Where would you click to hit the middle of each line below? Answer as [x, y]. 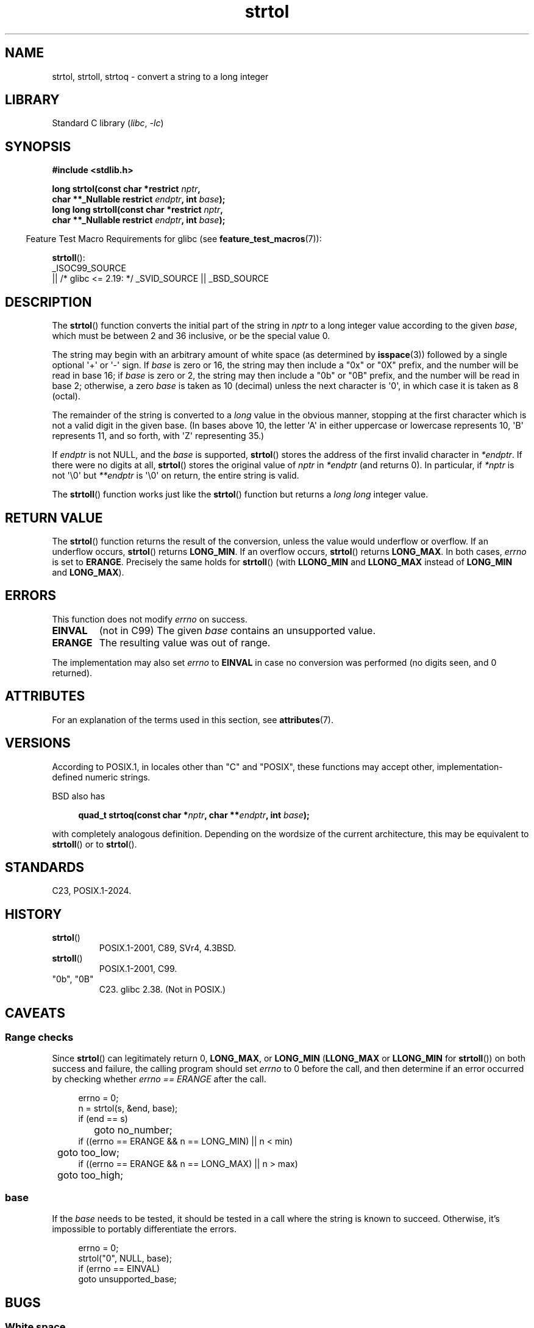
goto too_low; [88, 1153]
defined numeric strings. [101, 777]
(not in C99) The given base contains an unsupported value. [237, 630]
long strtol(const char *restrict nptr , [126, 189]
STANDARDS [45, 867]
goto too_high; [91, 1175]
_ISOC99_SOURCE [89, 268]
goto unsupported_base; [127, 1279]
